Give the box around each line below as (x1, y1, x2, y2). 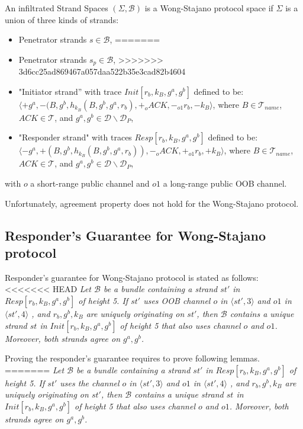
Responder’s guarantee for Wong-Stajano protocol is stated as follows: (5, 271, 259, 283)
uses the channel (60, 376, 120, 389)
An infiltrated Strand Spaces (5, 2, 108, 14)
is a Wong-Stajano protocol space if (144, 2, 273, 14)
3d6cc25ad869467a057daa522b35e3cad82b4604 (18, 65, 186, 78)
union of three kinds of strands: (5, 13, 119, 25)
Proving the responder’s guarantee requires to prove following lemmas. (5, 352, 260, 364)
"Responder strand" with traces (18, 131, 132, 143)
